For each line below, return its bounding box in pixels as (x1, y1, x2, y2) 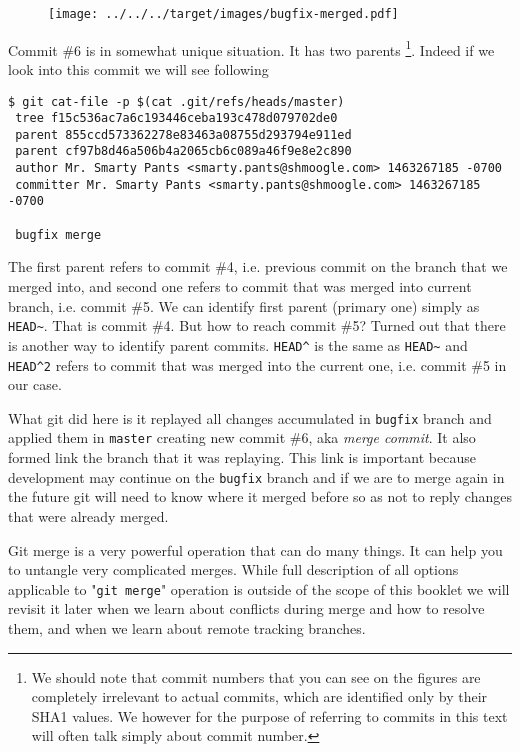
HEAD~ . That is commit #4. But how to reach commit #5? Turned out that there (8, 315, 506, 336)
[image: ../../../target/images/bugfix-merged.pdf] (48, 7, 399, 21)
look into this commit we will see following (8, 58, 269, 79)
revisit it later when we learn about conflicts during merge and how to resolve (8, 598, 485, 619)
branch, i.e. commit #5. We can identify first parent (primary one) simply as (8, 295, 480, 316)
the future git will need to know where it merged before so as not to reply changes (8, 486, 512, 507)
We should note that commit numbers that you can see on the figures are (31, 666, 481, 687)
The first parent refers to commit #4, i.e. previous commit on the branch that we (8, 256, 508, 277)
